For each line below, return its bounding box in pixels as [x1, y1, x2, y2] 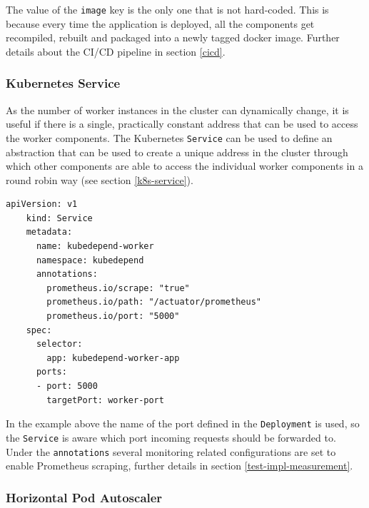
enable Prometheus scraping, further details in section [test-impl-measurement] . [6, 458, 353, 473]
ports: [36, 367, 67, 377]
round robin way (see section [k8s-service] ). [6, 172, 193, 187]
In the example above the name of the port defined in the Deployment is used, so [6, 416, 360, 431]
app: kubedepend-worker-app [46, 352, 180, 363]
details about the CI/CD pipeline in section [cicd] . [6, 44, 226, 59]
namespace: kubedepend [36, 255, 144, 265]
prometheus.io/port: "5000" [46, 311, 180, 322]
